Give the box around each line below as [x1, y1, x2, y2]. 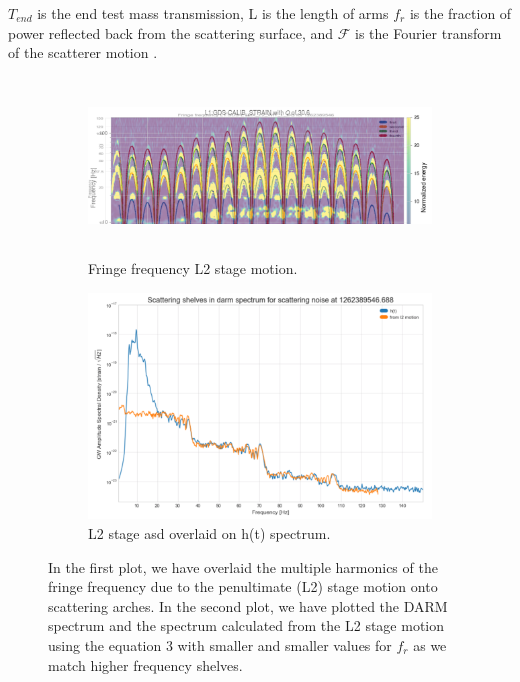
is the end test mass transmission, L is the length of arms [37, 3, 389, 23]
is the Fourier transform [355, 22, 502, 43]
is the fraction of [409, 3, 512, 23]
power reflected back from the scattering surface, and [8, 22, 334, 43]
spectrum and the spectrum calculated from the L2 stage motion [48, 615, 445, 636]
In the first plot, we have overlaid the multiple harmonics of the [48, 556, 438, 577]
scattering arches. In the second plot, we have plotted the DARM [48, 595, 448, 616]
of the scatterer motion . [8, 42, 158, 63]
